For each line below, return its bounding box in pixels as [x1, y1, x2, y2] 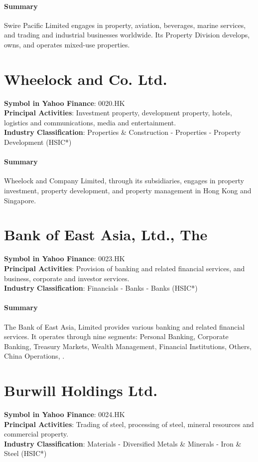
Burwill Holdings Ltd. [4, 380, 158, 401]
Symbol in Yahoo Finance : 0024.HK [4, 409, 125, 420]
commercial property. [4, 429, 69, 439]
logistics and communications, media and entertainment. [4, 117, 176, 127]
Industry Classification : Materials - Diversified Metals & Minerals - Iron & [4, 438, 242, 449]
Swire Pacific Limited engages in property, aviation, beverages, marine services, [4, 19, 246, 30]
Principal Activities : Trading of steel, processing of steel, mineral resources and [4, 419, 254, 429]
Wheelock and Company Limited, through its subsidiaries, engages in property [4, 175, 244, 186]
